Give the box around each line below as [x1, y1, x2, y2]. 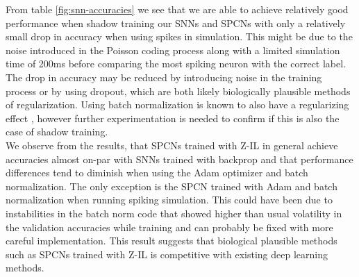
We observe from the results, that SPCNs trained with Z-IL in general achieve [6, 137, 338, 152]
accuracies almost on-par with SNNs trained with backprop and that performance [6, 151, 353, 166]
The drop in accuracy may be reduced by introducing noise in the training [6, 69, 322, 84]
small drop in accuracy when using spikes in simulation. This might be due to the [6, 29, 353, 44]
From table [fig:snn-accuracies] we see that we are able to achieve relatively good [6, 2, 349, 16]
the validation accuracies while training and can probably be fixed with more [6, 219, 333, 234]
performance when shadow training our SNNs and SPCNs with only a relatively [6, 15, 346, 30]
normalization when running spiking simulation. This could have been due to [6, 192, 333, 207]
